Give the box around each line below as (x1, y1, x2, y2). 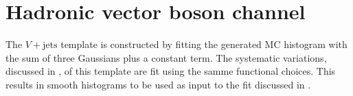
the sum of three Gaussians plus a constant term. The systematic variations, (5, 50, 327, 64)
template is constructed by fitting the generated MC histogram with (60, 37, 348, 51)
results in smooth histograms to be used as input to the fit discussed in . (5, 77, 311, 91)
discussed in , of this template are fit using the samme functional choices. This (5, 64, 336, 78)
